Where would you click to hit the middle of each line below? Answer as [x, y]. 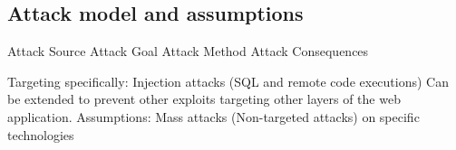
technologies [41, 134]
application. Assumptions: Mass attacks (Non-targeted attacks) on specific [213, 116]
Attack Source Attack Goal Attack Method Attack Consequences [188, 51]
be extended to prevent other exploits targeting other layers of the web [204, 99]
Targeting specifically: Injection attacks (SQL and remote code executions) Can [228, 81]
